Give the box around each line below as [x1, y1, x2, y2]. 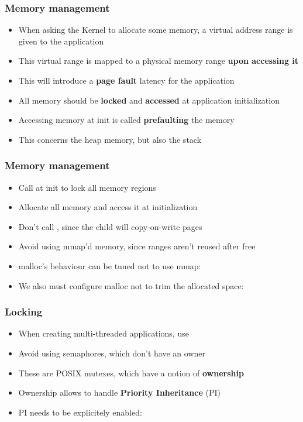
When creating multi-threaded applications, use [18, 327, 189, 339]
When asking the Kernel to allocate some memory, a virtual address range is [18, 23, 293, 36]
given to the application [18, 35, 104, 47]
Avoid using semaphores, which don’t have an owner [18, 346, 205, 359]
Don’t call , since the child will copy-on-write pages [18, 220, 202, 232]
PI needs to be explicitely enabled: [18, 406, 142, 418]
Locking [5, 304, 43, 319]
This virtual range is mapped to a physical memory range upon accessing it [18, 54, 299, 67]
